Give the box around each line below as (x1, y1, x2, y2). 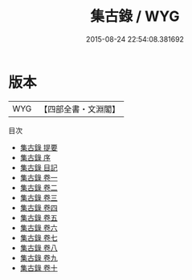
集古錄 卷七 (19, 233, 58, 242)
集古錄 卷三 (19, 193, 58, 202)
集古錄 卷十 (19, 262, 58, 273)
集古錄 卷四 (19, 202, 58, 213)
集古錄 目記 (19, 162, 58, 172)
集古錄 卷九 (19, 253, 58, 262)
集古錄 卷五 (19, 213, 58, 222)
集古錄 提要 (19, 142, 58, 152)
